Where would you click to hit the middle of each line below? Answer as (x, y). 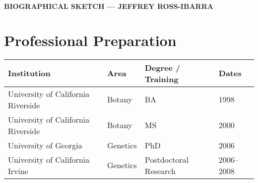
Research (160, 171)
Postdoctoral (167, 159)
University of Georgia (45, 145)
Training (161, 79)
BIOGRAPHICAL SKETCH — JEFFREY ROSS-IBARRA (109, 6)
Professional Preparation (90, 40)
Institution (29, 73)
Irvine (18, 171)
